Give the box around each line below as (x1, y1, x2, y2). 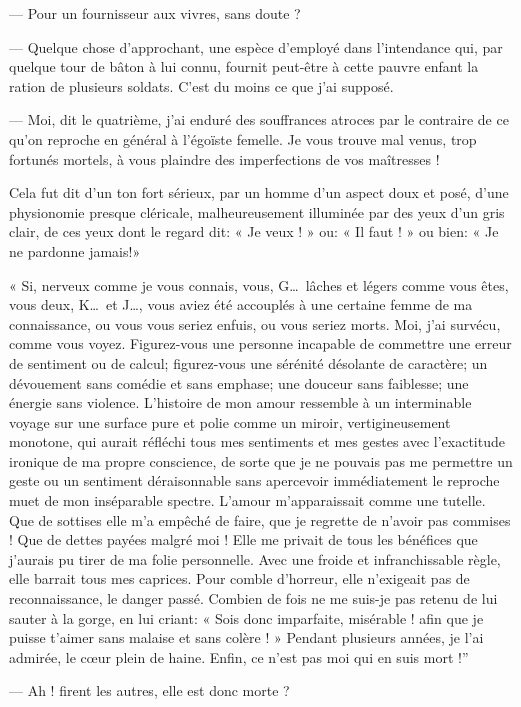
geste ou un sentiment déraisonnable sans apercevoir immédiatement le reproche (9, 470, 500, 491)
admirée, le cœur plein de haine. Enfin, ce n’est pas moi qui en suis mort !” (9, 646, 469, 667)
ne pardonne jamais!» (9, 240, 141, 261)
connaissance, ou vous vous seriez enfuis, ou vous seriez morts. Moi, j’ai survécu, (9, 313, 501, 334)
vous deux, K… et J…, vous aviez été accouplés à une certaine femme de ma (9, 294, 473, 315)
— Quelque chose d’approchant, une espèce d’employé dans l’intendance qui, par (9, 36, 503, 57)
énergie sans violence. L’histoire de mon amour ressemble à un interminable (9, 392, 472, 413)
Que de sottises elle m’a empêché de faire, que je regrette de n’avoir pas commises (9, 509, 511, 530)
